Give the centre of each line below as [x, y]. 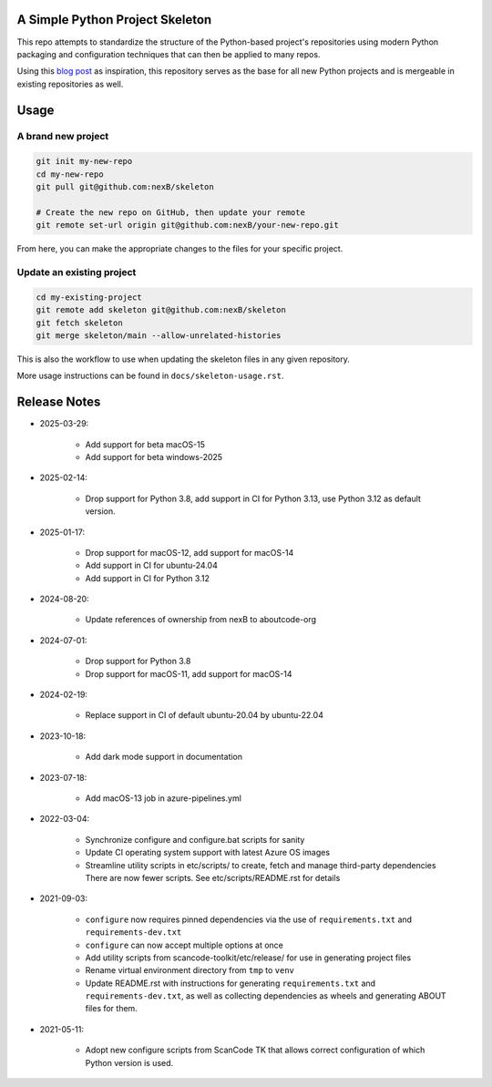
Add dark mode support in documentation [164, 757]
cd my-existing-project [89, 297]
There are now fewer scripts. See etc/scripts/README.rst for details [213, 877]
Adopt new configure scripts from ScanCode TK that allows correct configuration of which [255, 1050]
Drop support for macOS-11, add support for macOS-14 [189, 673]
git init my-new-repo [84, 161]
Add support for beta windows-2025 [154, 456]
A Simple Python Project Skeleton [114, 20]
